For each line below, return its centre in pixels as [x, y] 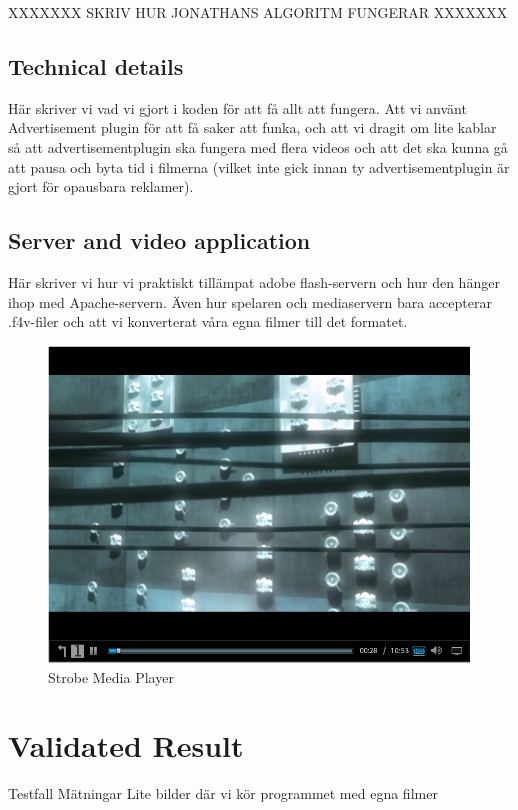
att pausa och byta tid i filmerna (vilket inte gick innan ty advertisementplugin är [259, 166]
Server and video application [159, 240]
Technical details [96, 65]
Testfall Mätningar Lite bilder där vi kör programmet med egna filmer [223, 793]
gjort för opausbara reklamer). [101, 186]
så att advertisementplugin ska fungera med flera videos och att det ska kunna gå [258, 146]
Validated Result [126, 745]
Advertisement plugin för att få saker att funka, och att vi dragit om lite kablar [252, 127]
